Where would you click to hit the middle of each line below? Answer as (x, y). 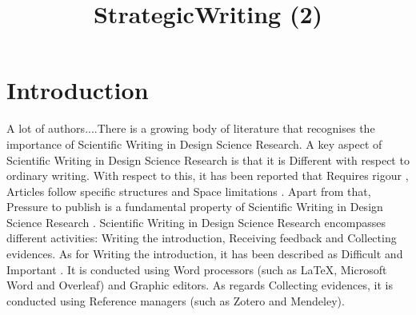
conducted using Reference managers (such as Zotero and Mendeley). (176, 300)
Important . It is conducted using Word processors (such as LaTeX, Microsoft (197, 269)
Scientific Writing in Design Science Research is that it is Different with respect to (208, 159)
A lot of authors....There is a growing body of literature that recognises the (191, 128)
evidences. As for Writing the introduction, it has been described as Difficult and (205, 254)
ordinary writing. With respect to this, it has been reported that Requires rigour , (208, 175)
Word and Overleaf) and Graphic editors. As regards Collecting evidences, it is (200, 285)
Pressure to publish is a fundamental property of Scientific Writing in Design (195, 207)
